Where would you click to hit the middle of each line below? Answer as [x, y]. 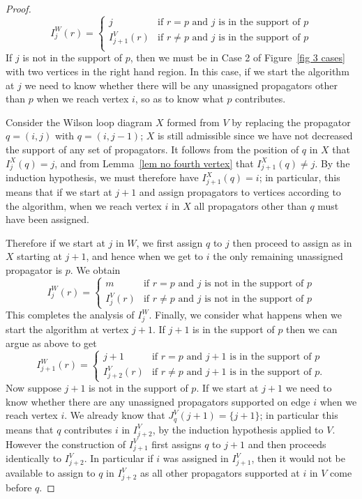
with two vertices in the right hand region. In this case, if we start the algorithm [178, 71]
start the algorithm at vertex [67, 329]
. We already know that [115, 415]
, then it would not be [298, 458]
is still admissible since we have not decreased [255, 136]
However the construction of [66, 444]
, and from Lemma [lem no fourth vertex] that [154, 163]
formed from [193, 122]
